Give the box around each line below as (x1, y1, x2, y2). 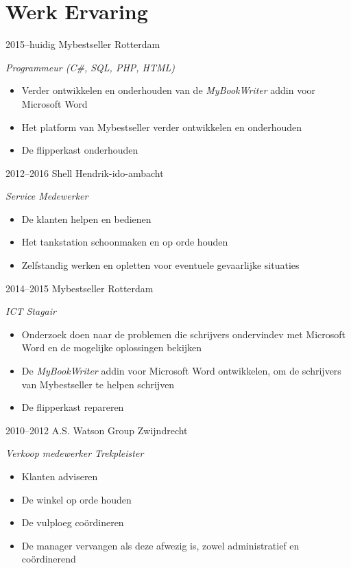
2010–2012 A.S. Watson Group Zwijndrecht (5, 423, 188, 437)
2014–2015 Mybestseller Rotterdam (5, 281, 154, 295)
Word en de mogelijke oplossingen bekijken (21, 340, 202, 355)
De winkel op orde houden (21, 492, 132, 506)
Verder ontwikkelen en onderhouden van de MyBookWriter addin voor (21, 83, 316, 97)
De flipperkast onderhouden (21, 143, 138, 157)
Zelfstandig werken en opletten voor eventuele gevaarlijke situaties (21, 258, 300, 272)
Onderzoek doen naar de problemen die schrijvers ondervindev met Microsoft (21, 327, 346, 341)
